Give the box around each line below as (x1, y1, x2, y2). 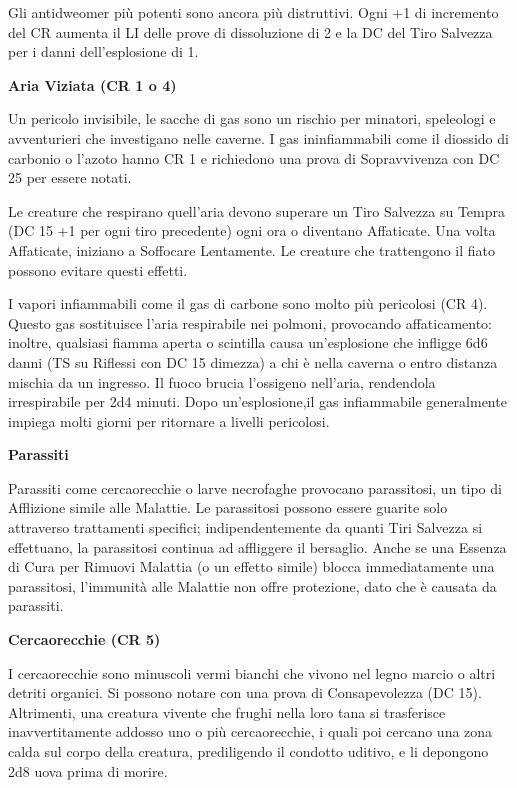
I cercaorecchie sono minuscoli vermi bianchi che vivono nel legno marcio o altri (8, 662, 496, 683)
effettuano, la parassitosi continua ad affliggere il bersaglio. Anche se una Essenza (8, 536, 507, 557)
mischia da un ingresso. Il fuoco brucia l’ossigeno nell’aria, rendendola (8, 371, 436, 392)
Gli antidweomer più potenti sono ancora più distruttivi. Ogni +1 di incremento (8, 2, 499, 22)
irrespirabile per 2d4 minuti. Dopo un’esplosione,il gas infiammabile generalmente (8, 391, 507, 412)
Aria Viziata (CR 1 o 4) (8, 74, 177, 95)
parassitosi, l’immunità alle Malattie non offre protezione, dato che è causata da (8, 575, 497, 596)
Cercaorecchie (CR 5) (8, 629, 161, 650)
